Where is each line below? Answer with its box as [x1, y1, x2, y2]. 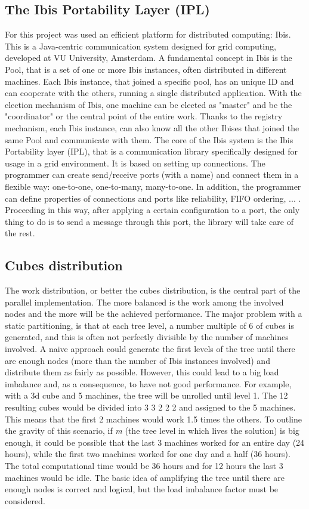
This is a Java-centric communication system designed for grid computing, [5, 39, 276, 52]
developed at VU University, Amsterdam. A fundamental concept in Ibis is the [5, 51, 292, 64]
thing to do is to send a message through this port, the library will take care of [5, 215, 293, 227]
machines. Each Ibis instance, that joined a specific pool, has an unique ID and [5, 75, 294, 87]
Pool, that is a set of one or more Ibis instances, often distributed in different [5, 63, 287, 75]
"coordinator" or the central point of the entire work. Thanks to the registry [5, 110, 283, 122]
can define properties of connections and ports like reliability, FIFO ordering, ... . [5, 192, 301, 204]
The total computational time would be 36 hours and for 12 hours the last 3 [5, 459, 283, 471]
